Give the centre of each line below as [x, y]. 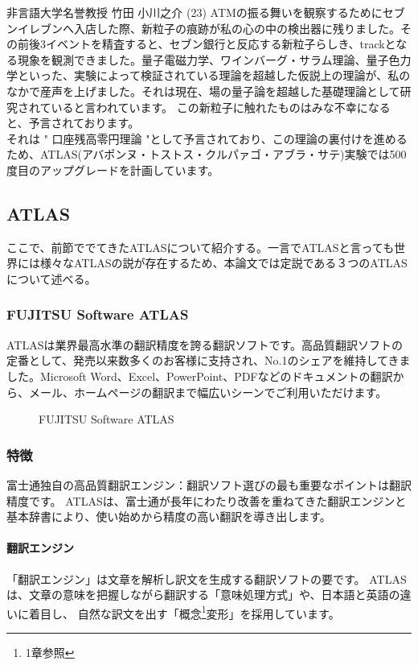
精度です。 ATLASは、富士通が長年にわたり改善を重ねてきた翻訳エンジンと [207, 500]
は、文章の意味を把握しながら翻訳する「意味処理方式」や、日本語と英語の [203, 595]
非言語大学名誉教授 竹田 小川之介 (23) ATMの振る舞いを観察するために [195, 12]
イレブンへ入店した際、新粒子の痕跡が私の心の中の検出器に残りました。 [209, 28]
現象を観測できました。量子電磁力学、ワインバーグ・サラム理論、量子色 [209, 59]
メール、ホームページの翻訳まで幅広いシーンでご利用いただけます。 [208, 392]
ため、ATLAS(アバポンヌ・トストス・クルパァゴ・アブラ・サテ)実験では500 [207, 154]
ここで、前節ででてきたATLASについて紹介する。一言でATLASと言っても [201, 247]
